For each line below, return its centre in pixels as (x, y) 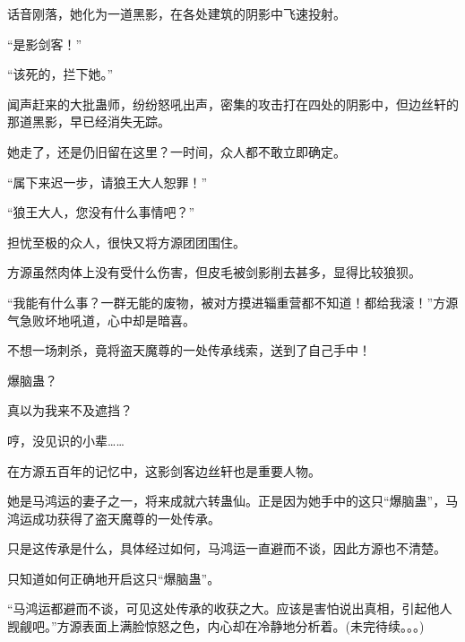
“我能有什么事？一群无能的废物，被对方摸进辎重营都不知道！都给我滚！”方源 (233, 302)
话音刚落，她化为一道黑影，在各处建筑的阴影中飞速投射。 (177, 13)
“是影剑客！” (45, 43)
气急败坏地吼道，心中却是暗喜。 (101, 320)
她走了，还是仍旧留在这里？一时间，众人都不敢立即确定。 (177, 151)
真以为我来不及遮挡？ (70, 410)
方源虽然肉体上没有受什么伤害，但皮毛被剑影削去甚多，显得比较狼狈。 (214, 272)
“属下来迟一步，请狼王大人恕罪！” (108, 182)
